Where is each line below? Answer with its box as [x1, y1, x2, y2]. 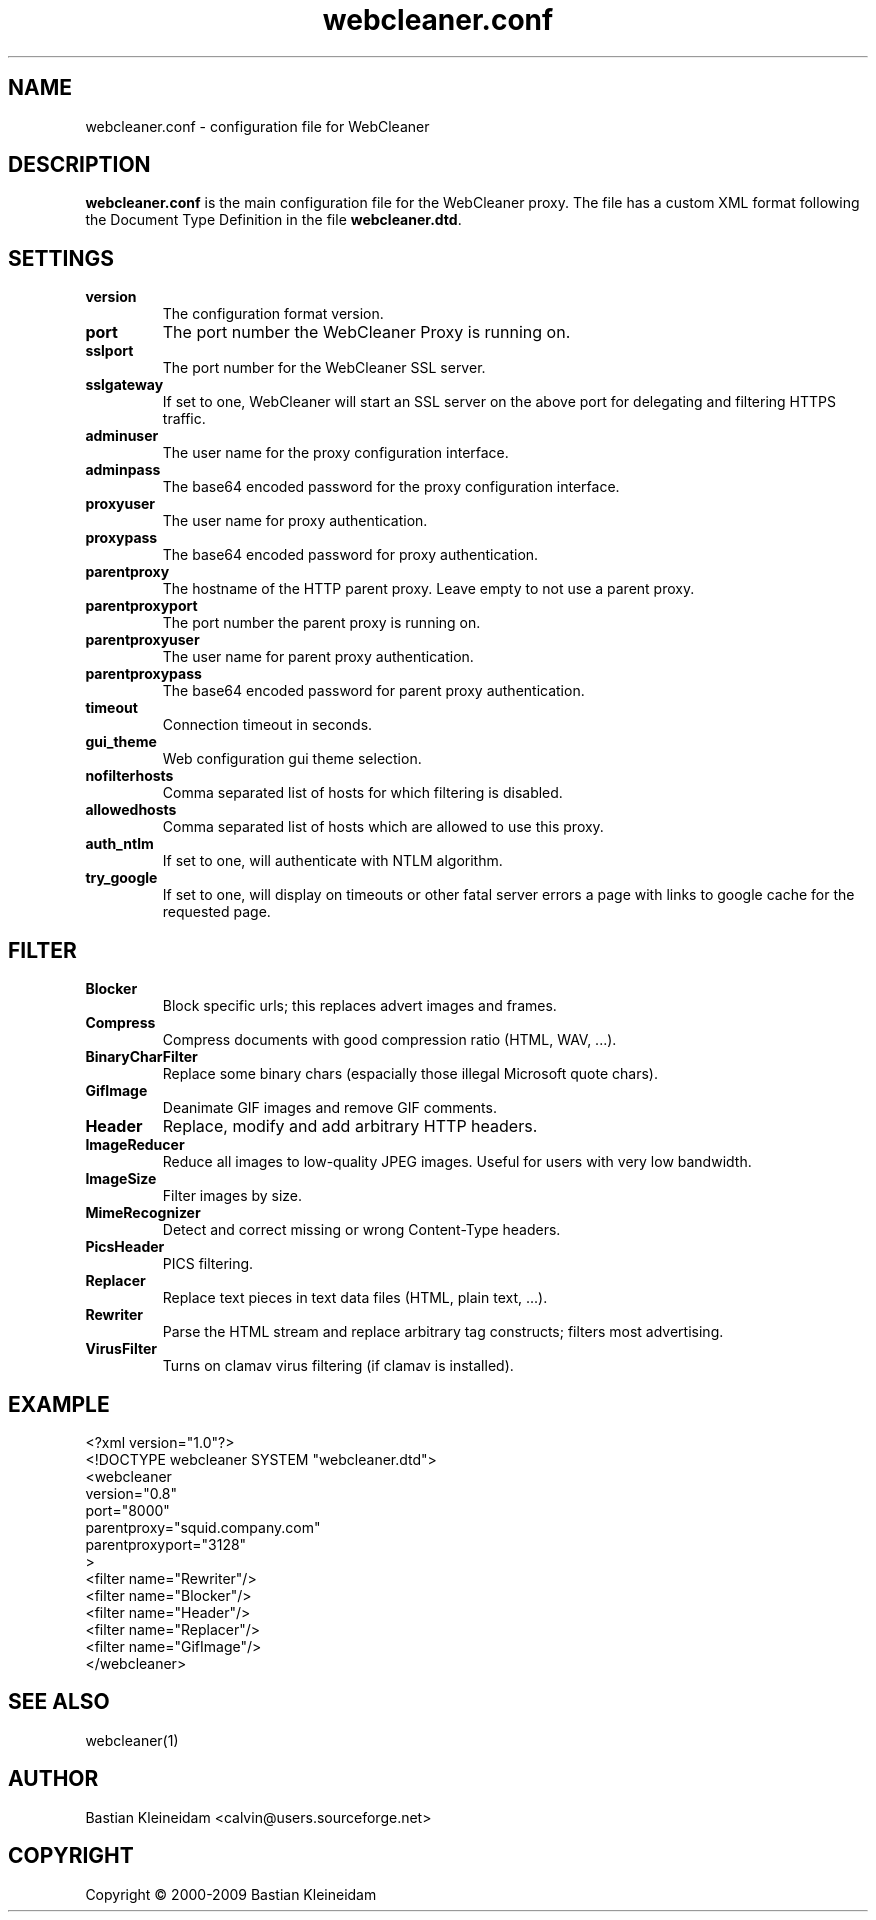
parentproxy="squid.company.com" [85, 1518, 321, 1536]
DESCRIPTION [8, 152, 151, 178]
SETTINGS [8, 245, 114, 271]
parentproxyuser [85, 631, 200, 649]
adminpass [85, 461, 161, 479]
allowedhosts [85, 801, 177, 819]
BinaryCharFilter [85, 1048, 198, 1066]
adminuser [85, 427, 159, 445]
